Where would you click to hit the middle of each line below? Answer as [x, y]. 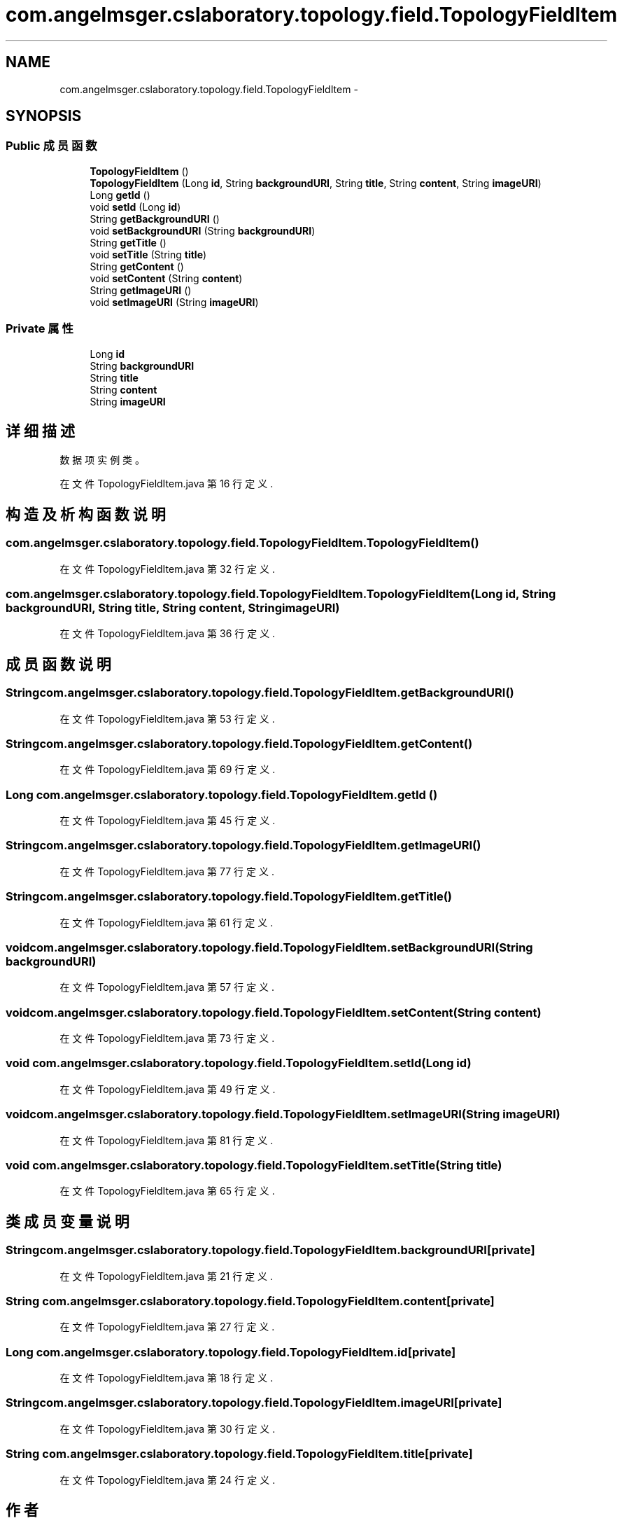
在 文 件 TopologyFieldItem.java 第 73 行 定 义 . [167, 1038]
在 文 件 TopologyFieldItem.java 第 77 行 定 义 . [167, 871]
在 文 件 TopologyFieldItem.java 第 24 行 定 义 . [168, 1480]
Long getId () [120, 195]
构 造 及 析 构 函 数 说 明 [86, 514]
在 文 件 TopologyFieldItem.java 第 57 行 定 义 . [167, 987]
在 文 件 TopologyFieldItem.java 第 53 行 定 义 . [167, 718]
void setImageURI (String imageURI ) [174, 302]
